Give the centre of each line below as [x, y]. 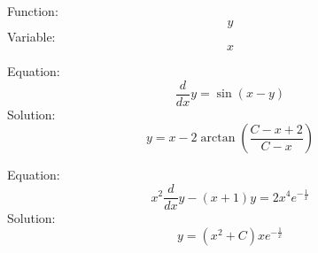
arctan [218, 138]
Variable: [31, 36]
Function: [33, 11]
